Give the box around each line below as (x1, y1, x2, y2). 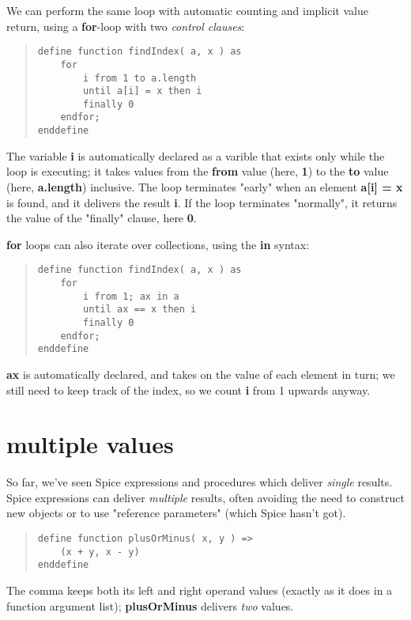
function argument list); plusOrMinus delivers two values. (6, 597, 294, 614)
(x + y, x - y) (60, 546, 140, 558)
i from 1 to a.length (83, 72, 197, 84)
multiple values (6, 428, 174, 460)
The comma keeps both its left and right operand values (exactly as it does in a (6, 582, 393, 598)
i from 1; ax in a (83, 290, 179, 302)
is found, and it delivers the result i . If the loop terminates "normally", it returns (6, 194, 398, 210)
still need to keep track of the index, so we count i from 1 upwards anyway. (6, 381, 371, 398)
